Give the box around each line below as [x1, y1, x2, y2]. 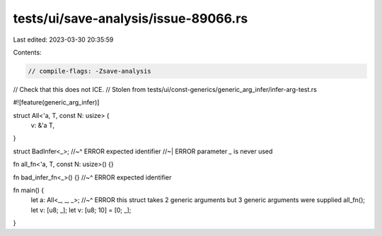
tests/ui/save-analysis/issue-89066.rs [13, 11, 248, 26]
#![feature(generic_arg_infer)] [13, 98, 100, 107]
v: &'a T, [30, 121, 54, 130]
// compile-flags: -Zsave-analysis [28, 67, 151, 75]
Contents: [13, 48, 42, 57]
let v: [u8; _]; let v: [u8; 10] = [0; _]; [30, 206, 132, 214]
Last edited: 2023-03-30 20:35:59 [13, 35, 114, 44]
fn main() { [13, 186, 45, 194]
